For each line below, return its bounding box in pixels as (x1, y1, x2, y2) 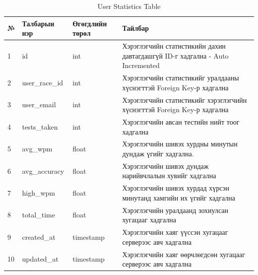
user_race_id (22, 77, 64, 87)
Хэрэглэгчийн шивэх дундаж (122, 160, 209, 171)
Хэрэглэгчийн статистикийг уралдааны (122, 72, 239, 83)
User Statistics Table (97, 1, 161, 11)
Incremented (122, 60, 160, 70)
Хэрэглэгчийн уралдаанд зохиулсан (122, 205, 229, 215)
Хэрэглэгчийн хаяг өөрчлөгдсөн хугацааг (122, 249, 245, 259)
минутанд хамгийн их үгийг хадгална (122, 192, 235, 203)
